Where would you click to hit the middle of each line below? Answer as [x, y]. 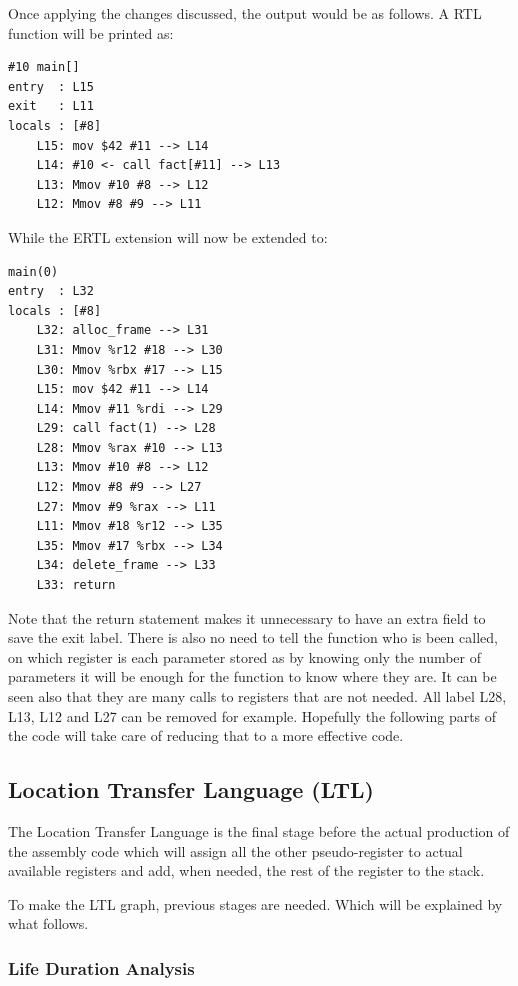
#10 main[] [44, 67]
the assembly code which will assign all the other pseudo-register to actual [235, 850]
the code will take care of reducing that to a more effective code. [206, 735]
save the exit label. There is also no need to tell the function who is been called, [253, 637]
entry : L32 [51, 291]
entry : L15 [51, 86]
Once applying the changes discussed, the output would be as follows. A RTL [245, 13]
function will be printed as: [91, 32]
